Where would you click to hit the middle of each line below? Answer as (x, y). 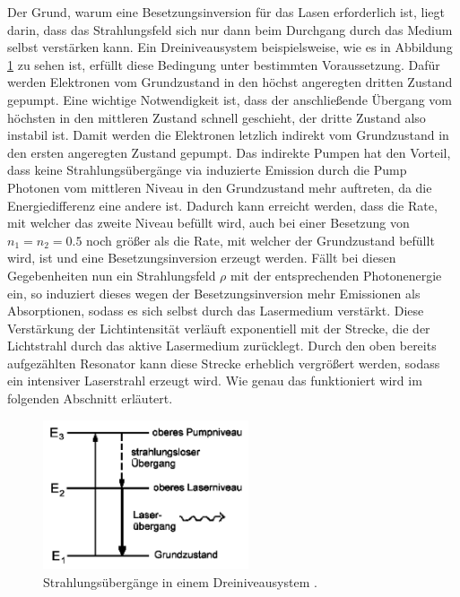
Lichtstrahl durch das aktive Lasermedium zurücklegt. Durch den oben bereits (222, 346)
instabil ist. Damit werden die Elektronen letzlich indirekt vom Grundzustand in (228, 135)
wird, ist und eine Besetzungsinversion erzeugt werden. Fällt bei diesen (202, 258)
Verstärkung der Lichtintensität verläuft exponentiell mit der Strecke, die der (219, 328)
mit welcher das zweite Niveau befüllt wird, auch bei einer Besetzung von (208, 223)
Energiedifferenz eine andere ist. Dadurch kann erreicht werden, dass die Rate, (222, 205)
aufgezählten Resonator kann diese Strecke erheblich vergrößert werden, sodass (224, 363)
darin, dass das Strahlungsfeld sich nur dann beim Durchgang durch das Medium (230, 29)
